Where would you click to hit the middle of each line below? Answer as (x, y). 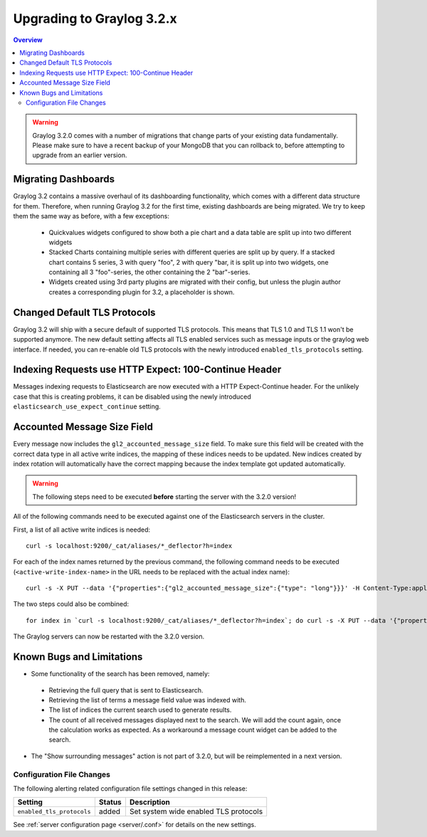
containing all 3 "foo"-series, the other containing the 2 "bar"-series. (149, 272)
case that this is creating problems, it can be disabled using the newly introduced (132, 396)
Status (110, 802)
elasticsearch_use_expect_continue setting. (87, 406)
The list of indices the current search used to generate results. (140, 710)
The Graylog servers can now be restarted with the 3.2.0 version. (109, 636)
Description (149, 802)
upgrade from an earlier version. (80, 155)
